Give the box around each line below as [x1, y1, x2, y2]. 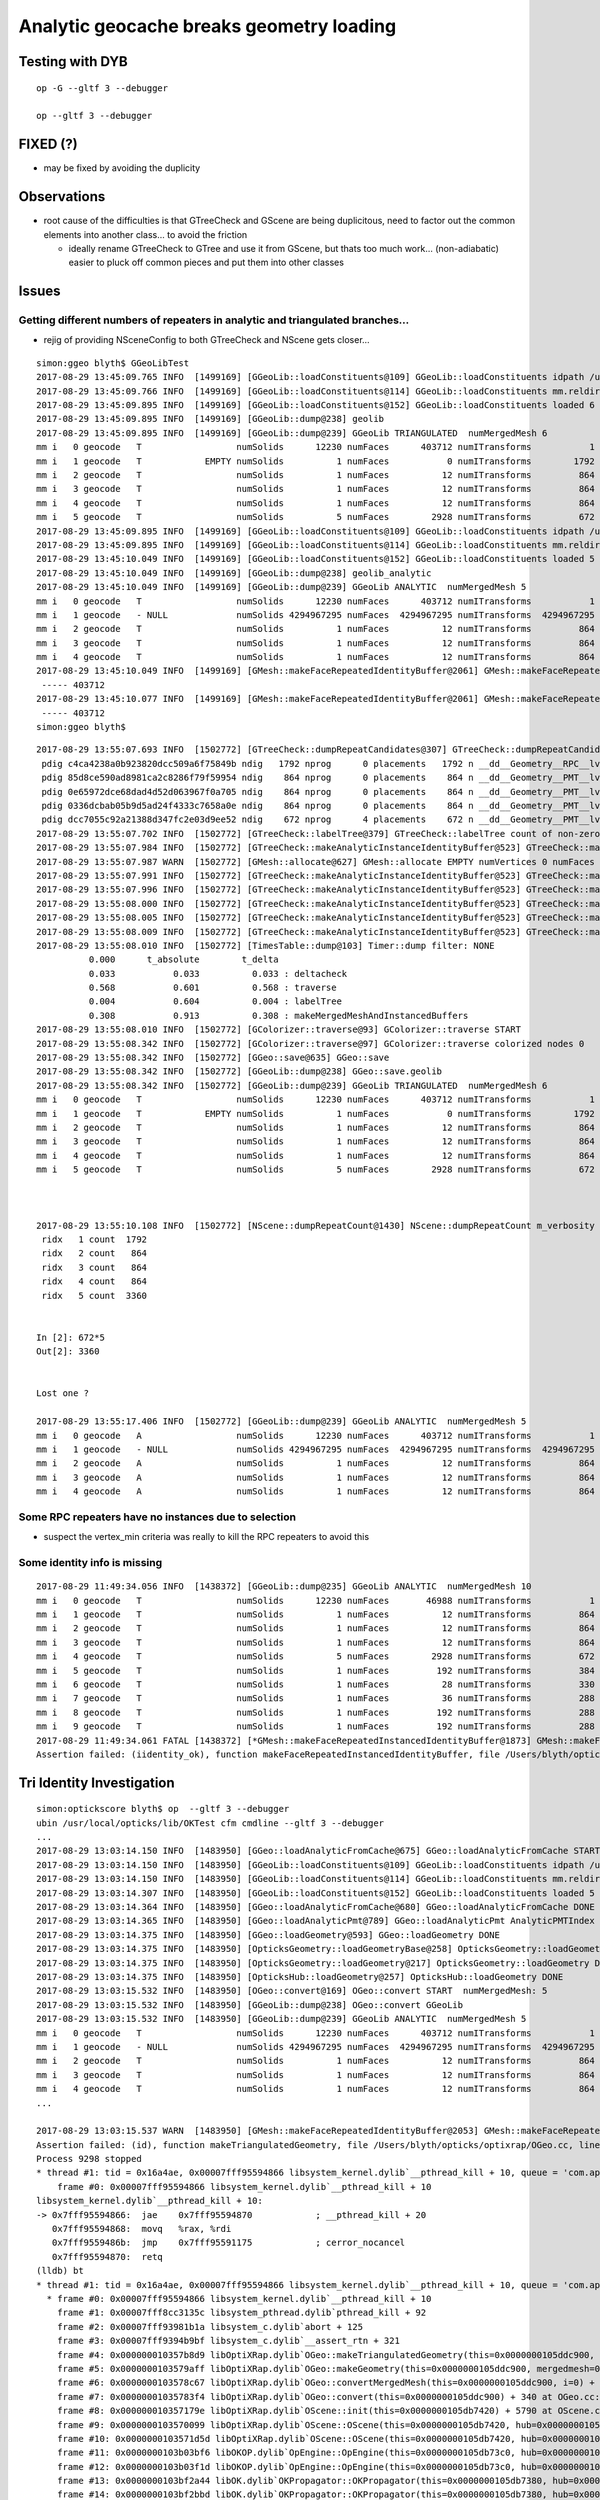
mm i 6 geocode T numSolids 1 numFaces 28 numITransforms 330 [36, 1678, 595, 1690]
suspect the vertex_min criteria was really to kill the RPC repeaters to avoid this [43, 1531, 370, 1543]
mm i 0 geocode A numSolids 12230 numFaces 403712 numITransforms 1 [36, 1430, 595, 1441]
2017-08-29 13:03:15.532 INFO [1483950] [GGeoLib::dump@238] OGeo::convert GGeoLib [36, 1999, 464, 2010]
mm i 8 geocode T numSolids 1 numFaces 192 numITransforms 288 [36, 1706, 595, 1718]
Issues [18, 283, 61, 300]
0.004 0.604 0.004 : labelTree [88, 996, 342, 1007]
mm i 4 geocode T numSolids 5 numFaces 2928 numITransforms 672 [36, 1651, 595, 1662]
